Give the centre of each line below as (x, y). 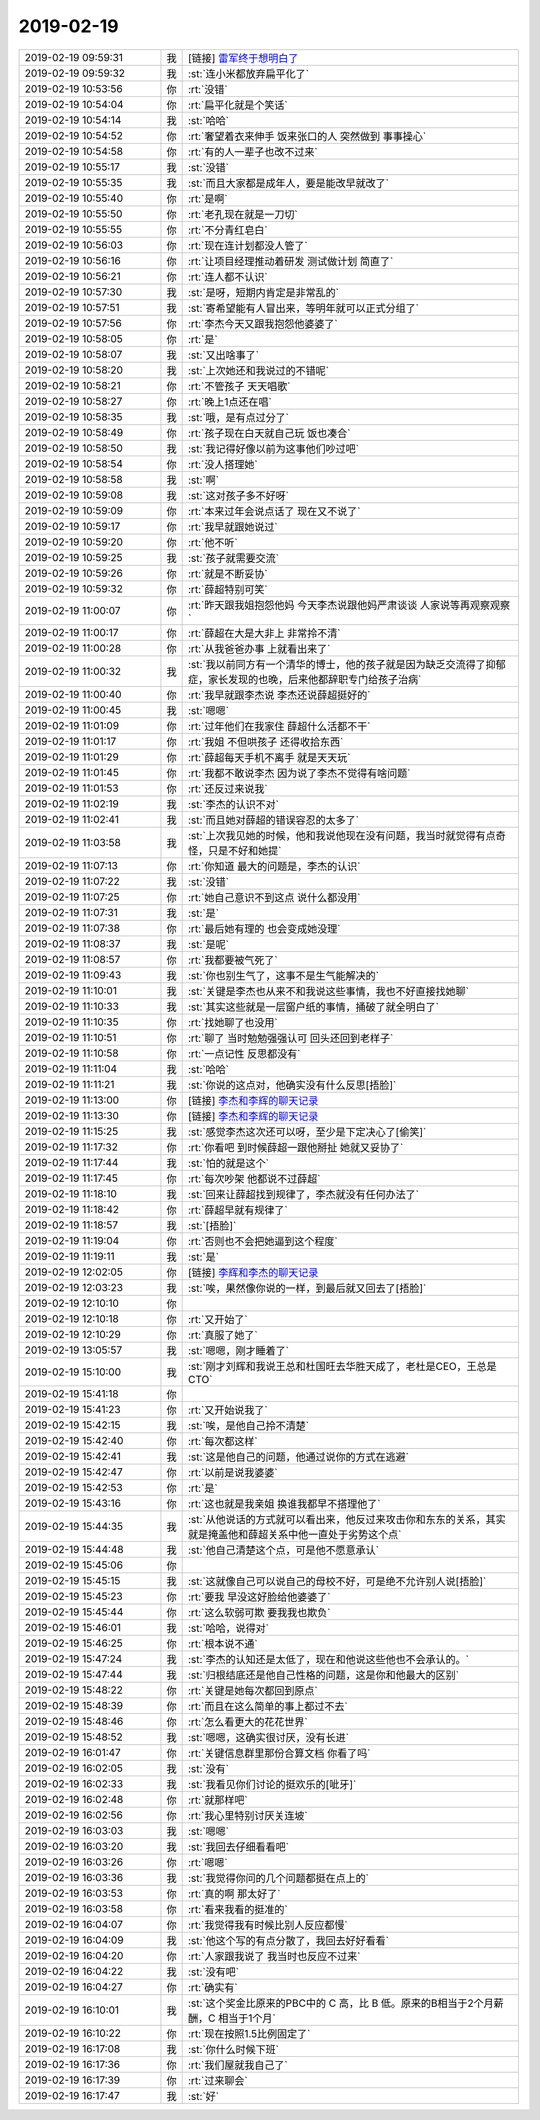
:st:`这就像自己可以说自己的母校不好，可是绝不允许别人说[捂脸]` (337, 1581)
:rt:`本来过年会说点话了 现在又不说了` (274, 511)
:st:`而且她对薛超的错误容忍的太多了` (274, 820)
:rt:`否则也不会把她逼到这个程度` (263, 1241)
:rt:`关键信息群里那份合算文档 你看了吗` (279, 1753)
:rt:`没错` (208, 89)
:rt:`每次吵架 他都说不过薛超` (254, 1178)
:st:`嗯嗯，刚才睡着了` (239, 1350)
